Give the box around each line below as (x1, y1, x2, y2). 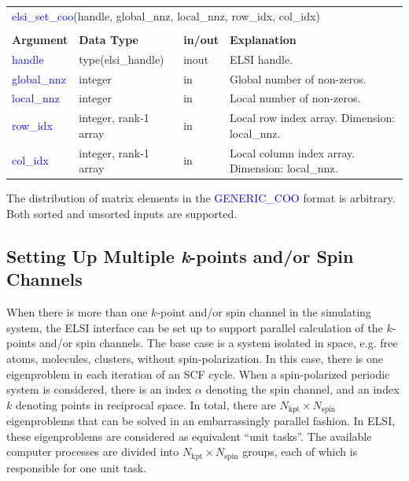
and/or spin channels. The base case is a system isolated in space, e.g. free (39, 335, 398, 351)
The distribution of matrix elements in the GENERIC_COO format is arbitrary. (6, 190, 396, 206)
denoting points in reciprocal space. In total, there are (15, 396, 276, 413)
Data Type (79, 31, 138, 47)
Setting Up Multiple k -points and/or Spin (6, 243, 354, 268)
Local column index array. (229, 144, 356, 161)
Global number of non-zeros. (229, 70, 367, 87)
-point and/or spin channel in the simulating (157, 304, 371, 320)
